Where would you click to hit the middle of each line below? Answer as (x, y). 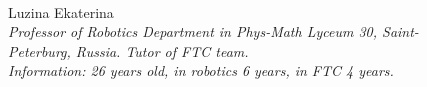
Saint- (400, 31)
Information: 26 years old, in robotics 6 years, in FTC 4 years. (201, 70)
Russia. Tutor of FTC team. (162, 50)
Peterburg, (39, 50)
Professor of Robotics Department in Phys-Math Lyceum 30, (193, 31)
